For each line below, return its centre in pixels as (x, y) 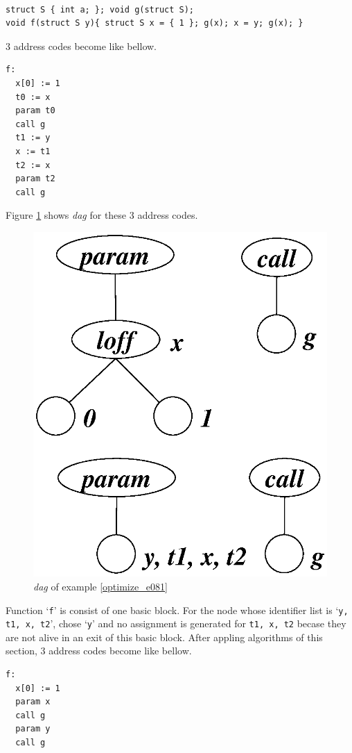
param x (33, 702)
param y (33, 729)
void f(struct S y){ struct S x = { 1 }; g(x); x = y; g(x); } (155, 23)
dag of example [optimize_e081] (100, 586)
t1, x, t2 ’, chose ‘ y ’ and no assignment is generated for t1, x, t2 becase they (176, 623)
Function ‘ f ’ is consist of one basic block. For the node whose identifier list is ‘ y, (177, 610)
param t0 (35, 111)
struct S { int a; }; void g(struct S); (100, 9)
